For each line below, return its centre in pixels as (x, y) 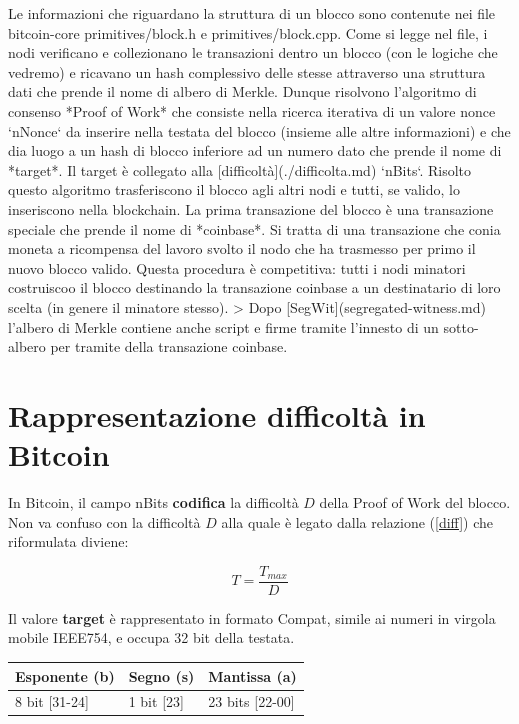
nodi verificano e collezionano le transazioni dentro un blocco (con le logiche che (253, 52)
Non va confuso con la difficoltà (104, 521)
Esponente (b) (65, 675)
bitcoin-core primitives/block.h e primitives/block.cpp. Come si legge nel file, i (248, 32)
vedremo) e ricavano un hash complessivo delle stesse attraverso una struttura (247, 71)
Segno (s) (161, 675)
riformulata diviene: (68, 541)
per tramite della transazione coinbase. (169, 346)
